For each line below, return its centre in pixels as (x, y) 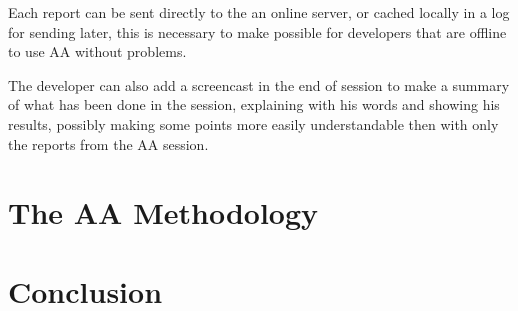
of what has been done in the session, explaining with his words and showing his (254, 104)
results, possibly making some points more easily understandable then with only (253, 123)
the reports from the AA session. (108, 143)
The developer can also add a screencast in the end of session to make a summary (259, 84)
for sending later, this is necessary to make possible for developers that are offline (257, 31)
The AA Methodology (163, 212)
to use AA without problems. (97, 51)
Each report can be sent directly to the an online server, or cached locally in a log (259, 12)
